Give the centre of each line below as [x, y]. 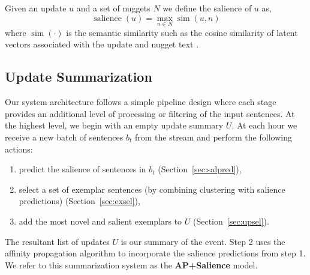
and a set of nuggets [113, 8]
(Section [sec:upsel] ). [231, 221]
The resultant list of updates [57, 241]
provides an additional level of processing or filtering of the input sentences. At [150, 113]
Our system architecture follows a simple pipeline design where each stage [141, 102]
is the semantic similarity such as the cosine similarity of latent [182, 32]
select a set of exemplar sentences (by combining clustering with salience [152, 189]
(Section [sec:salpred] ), [200, 169]
